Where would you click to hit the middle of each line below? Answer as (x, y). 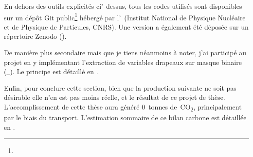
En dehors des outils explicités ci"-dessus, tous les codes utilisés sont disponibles (123, 6)
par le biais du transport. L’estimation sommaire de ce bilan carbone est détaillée (125, 118)
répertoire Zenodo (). (35, 36)
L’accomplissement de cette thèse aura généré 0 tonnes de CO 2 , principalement (123, 107)
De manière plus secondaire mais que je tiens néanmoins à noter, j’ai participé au (125, 53)
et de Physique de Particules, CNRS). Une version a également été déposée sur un (126, 26)
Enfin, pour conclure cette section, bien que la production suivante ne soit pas (120, 87)
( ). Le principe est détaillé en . (51, 71)
